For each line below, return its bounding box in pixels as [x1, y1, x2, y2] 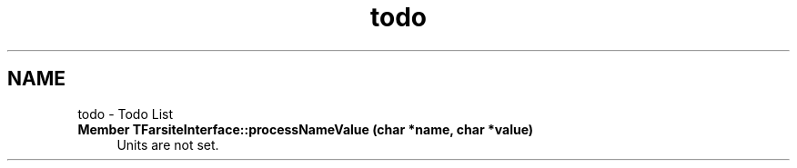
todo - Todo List [77, 105, 174, 122]
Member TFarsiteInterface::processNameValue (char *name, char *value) [77, 121, 534, 137]
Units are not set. [116, 136, 219, 153]
